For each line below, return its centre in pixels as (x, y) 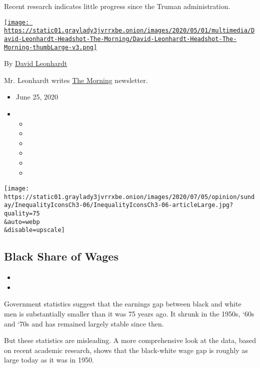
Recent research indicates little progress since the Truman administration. (117, 6)
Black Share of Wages (61, 256)
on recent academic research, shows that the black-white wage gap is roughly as (126, 350)
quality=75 (22, 214)
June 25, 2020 (37, 97)
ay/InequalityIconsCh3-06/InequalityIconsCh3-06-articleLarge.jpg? (119, 205)
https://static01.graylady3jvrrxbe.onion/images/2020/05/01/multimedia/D (129, 31)
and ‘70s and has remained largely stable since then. (84, 323)
